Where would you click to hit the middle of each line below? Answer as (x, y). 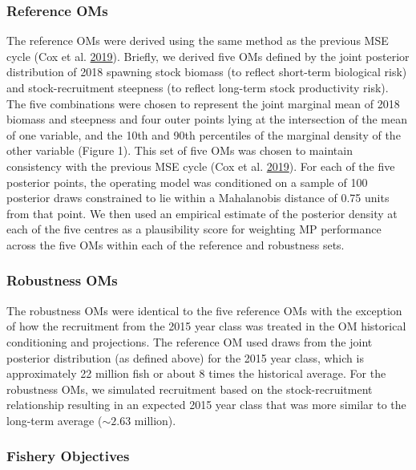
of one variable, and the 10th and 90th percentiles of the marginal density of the (204, 134)
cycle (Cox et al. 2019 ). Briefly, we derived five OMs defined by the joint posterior (208, 56)
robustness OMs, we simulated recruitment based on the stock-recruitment (190, 389)
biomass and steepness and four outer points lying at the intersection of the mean (207, 119)
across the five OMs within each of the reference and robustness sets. (176, 244)
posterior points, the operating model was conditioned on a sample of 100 (187, 182)
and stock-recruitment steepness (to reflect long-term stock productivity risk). (198, 87)
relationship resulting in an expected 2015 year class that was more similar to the (206, 405)
